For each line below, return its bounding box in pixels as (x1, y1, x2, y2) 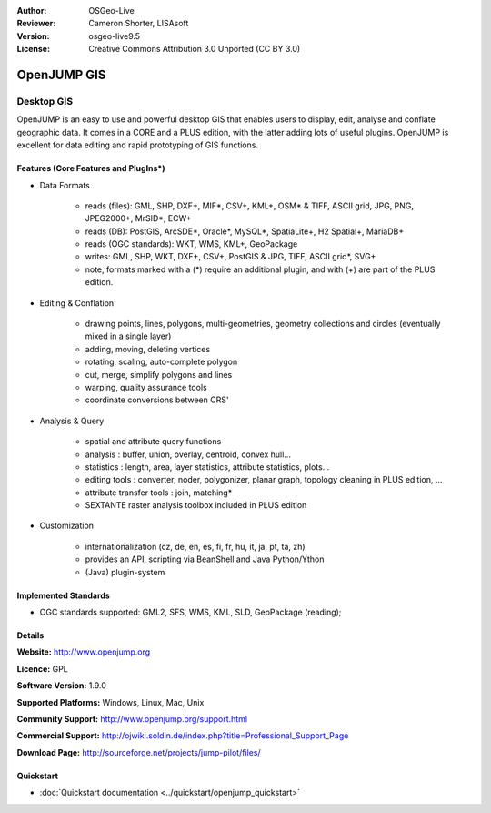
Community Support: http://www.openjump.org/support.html (16, 714, 248, 724)
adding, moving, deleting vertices (85, 343, 211, 354)
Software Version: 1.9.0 (16, 680, 106, 691)
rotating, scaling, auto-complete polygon (85, 356, 238, 368)
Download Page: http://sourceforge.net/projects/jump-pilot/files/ (16, 747, 261, 757)
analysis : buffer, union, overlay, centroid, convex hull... (85, 449, 291, 460)
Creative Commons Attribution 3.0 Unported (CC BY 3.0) (88, 44, 301, 55)
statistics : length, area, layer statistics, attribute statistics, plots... (85, 461, 330, 473)
